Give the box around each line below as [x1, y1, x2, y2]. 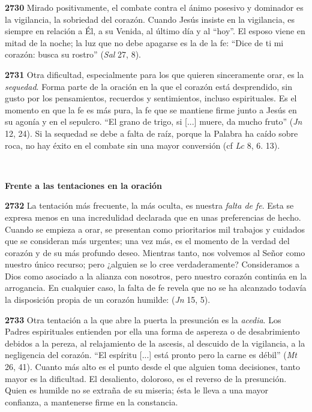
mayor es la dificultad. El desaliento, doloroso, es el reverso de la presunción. [5, 372, 287, 384]
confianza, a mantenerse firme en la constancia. [5, 395, 178, 408]
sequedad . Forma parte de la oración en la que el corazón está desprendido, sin [5, 80, 293, 92]
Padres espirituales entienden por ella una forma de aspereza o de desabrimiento [5, 325, 300, 338]
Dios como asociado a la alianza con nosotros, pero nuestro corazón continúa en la [5, 269, 307, 282]
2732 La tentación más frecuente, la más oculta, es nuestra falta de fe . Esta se [5, 199, 294, 212]
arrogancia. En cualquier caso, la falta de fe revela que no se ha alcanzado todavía [5, 281, 307, 294]
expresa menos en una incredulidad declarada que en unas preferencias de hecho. [5, 210, 301, 223]
